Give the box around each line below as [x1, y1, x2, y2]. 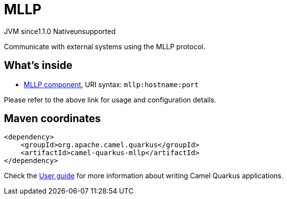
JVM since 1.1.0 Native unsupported [4, 27, 116, 35]
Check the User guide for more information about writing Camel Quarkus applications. [4, 171, 284, 180]
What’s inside [4, 59, 72, 72]
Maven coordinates [4, 112, 101, 125]
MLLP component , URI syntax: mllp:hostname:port [24, 80, 199, 89]
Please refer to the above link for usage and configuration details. [4, 95, 216, 104]
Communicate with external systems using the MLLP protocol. [4, 42, 206, 51]
